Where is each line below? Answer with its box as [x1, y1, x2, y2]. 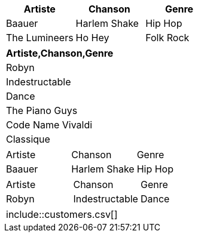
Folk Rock [145, 32, 190, 44]
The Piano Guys [6, 104, 78, 116]
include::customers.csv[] [6, 208, 118, 220]
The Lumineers [6, 32, 74, 44]
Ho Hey [75, 32, 109, 44]
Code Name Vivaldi [6, 119, 93, 131]
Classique [6, 133, 50, 145]
